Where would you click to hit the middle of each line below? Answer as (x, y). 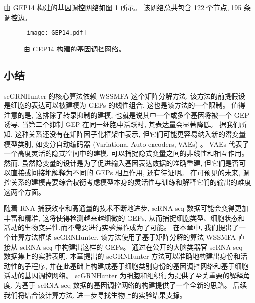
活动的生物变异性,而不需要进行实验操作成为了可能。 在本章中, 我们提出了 (122, 227)
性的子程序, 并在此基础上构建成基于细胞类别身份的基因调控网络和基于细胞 (129, 265)
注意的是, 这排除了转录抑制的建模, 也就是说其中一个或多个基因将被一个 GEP (127, 114)
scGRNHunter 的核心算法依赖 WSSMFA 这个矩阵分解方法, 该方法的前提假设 (125, 95)
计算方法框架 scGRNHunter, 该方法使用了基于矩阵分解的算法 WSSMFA (123, 237)
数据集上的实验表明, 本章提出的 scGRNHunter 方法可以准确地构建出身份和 (122, 256)
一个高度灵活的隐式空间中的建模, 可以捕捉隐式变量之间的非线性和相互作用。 (126, 153)
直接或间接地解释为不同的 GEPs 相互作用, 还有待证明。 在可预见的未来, (126, 172)
